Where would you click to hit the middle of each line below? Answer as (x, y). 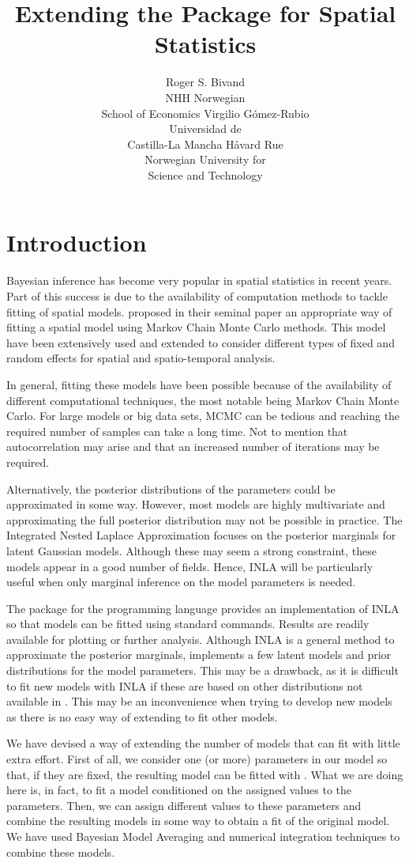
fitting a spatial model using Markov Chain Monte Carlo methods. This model (196, 327)
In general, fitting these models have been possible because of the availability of (199, 384)
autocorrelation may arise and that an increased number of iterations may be (193, 447)
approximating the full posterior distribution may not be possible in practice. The (204, 519)
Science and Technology (205, 174)
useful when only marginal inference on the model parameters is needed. (181, 582)
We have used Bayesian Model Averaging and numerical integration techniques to (203, 836)
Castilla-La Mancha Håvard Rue (205, 144)
